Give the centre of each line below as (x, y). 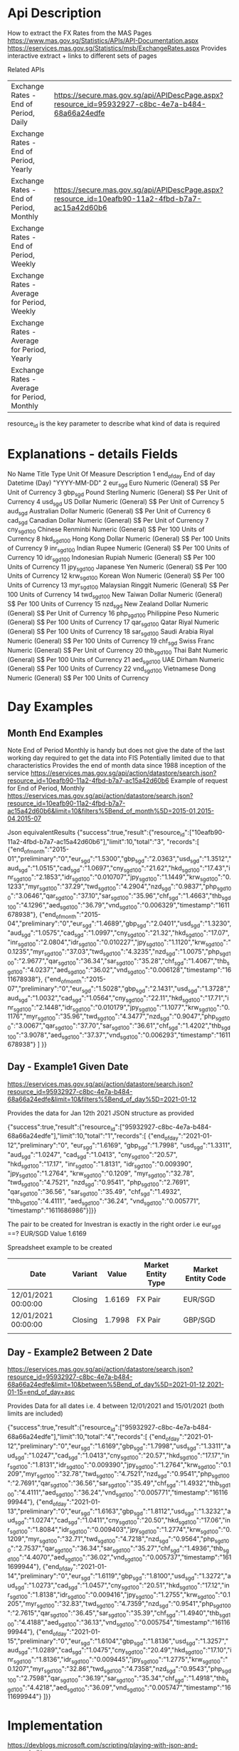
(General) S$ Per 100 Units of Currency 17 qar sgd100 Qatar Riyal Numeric (113, 623)
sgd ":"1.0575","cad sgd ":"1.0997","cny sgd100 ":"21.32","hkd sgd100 (112, 933)
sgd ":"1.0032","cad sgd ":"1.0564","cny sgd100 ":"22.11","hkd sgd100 (109, 999)
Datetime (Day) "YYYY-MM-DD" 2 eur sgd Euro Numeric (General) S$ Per (114, 484)
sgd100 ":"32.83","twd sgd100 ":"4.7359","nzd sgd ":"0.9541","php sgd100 (134, 1605)
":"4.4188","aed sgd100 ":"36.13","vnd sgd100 (74, 1623)
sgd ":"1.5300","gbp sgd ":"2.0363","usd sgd (140, 859)
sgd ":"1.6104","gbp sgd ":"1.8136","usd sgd (138, 1642)
